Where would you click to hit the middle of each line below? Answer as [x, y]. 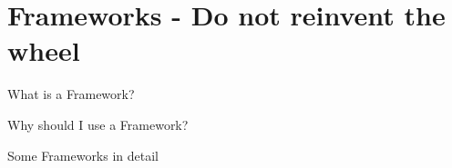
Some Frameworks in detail [83, 155]
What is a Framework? [71, 94]
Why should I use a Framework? [98, 124]
